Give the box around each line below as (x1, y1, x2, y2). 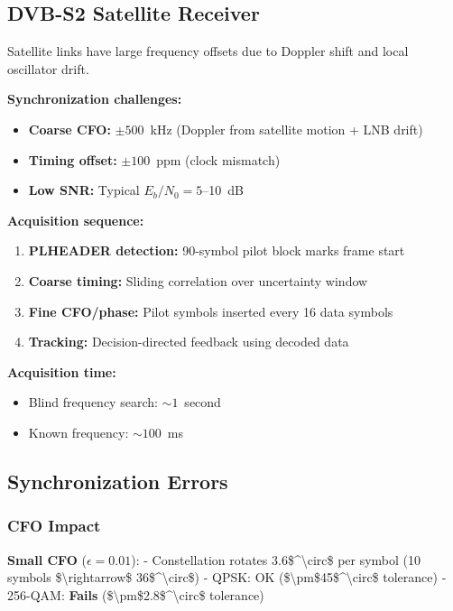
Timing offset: (28, 150, 117, 169)
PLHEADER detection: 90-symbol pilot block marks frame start (28, 241, 405, 260)
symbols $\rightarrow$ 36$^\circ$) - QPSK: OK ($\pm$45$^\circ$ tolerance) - (7, 568, 447, 587)
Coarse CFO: (28, 119, 111, 138)
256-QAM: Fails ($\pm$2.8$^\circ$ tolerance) (7, 585, 264, 604)
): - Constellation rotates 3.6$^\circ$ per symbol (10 (131, 550, 421, 569)
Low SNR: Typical (28, 181, 140, 199)
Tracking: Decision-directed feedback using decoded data (28, 332, 349, 351)
